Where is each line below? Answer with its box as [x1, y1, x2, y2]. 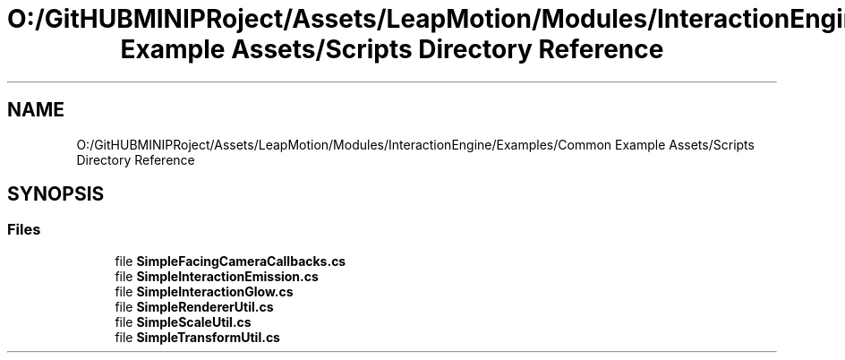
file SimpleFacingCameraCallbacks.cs [115, 253, 346, 269]
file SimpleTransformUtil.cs [115, 329, 280, 345]
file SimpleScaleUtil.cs [115, 313, 252, 330]
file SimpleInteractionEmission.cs [115, 268, 319, 284]
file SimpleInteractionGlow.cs [115, 283, 294, 299]
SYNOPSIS [7, 183, 105, 206]
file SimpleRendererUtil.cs [115, 298, 274, 314]
